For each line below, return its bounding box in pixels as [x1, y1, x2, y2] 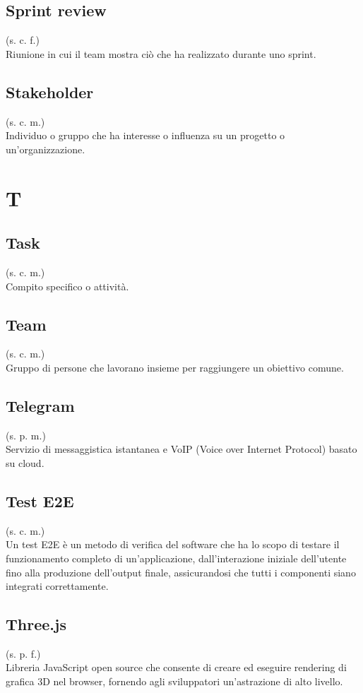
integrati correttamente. [6, 579, 109, 593]
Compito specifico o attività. [6, 278, 129, 293]
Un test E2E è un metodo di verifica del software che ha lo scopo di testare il [6, 537, 340, 552]
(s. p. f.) [6, 646, 41, 661]
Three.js [6, 613, 66, 635]
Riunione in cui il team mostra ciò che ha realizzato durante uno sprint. [6, 46, 316, 61]
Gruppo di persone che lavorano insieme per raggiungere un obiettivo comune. [6, 360, 344, 374]
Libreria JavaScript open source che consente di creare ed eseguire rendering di [6, 660, 347, 675]
